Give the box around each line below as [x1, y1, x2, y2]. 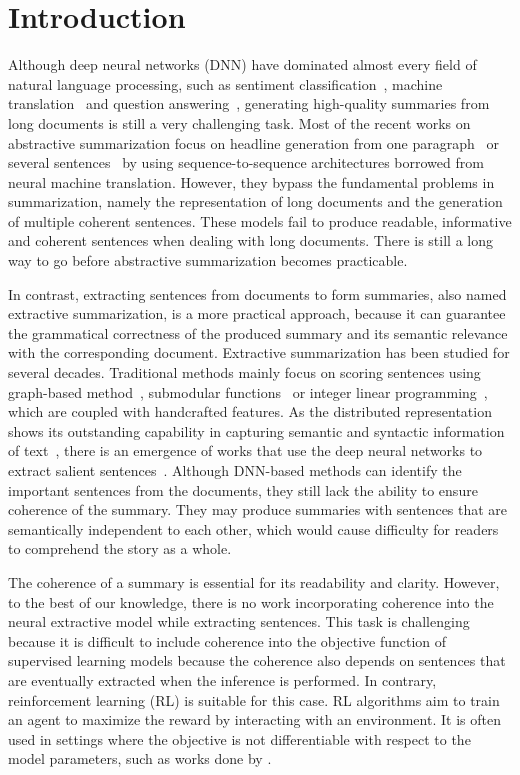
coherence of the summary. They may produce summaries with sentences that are [8, 499, 508, 520]
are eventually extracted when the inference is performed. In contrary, [8, 669, 437, 690]
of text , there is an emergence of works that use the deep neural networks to [8, 440, 483, 461]
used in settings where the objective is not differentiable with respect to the [8, 728, 471, 749]
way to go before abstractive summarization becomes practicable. [8, 250, 408, 271]
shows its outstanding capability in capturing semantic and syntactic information [8, 420, 505, 441]
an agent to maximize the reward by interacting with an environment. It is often [8, 709, 501, 730]
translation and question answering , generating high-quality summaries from [8, 93, 490, 114]
